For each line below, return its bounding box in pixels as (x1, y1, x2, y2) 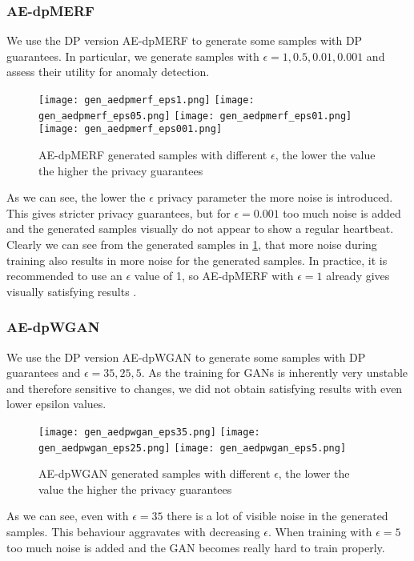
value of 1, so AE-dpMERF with (134, 267, 294, 284)
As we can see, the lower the (6, 189, 146, 206)
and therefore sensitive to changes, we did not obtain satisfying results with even (6, 379, 403, 396)
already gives (326, 267, 390, 284)
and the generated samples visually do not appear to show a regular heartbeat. (6, 220, 394, 237)
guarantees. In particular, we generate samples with (6, 47, 259, 64)
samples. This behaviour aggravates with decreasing (6, 523, 260, 539)
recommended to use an (6, 267, 123, 284)
